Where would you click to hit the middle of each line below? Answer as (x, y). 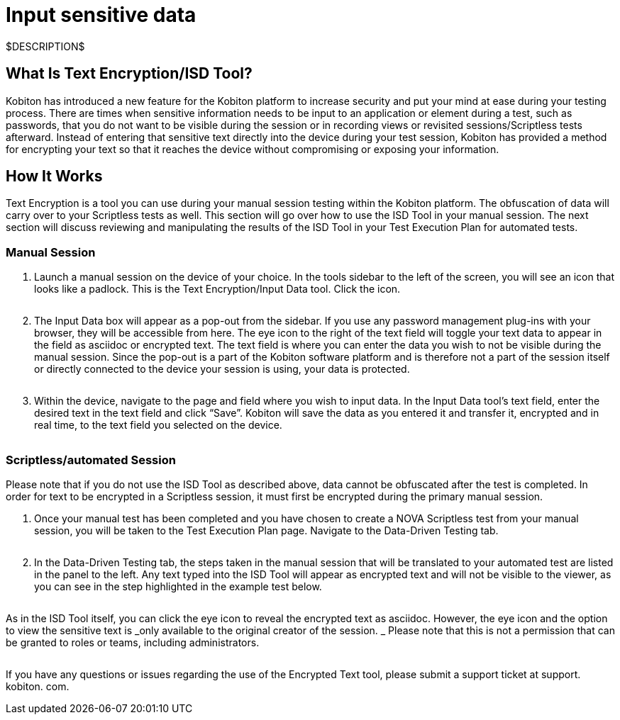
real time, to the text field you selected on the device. (158, 425)
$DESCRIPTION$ (45, 46)
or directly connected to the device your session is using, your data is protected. (222, 369)
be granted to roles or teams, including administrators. (133, 642)
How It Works (54, 176)
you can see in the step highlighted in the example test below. (178, 586)
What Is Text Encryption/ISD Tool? (129, 74)
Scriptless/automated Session (91, 460)
